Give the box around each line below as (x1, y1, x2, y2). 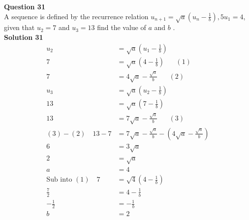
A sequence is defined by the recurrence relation (4, 11, 149, 21)
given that (4, 22, 35, 32)
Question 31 (4, 1, 45, 11)
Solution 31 (4, 31, 43, 42)
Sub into (46, 176, 72, 184)
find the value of (97, 22, 146, 32)
